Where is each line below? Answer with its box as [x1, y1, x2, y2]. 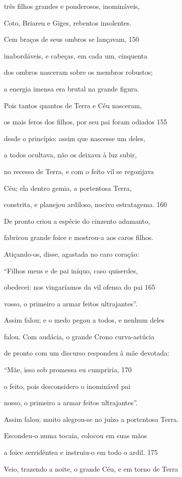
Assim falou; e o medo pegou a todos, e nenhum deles [4, 315, 165, 325]
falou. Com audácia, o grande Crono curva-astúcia [4, 331, 155, 341]
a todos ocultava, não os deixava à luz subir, [4, 149, 137, 160]
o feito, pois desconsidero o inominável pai [4, 381, 131, 391]
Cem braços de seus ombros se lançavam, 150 [4, 34, 139, 44]
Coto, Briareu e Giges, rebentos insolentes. [4, 17, 132, 28]
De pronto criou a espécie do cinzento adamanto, [4, 215, 150, 226]
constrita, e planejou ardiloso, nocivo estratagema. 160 [4, 199, 167, 209]
